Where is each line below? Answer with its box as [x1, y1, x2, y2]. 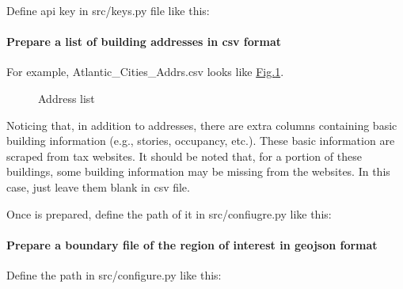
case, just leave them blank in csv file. [6, 178, 190, 195]
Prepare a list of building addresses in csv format [6, 33, 281, 50]
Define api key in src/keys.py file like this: [6, 2, 210, 18]
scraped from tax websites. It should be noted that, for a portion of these [6, 147, 362, 164]
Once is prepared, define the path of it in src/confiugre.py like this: [6, 205, 332, 222]
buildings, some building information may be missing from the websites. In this [6, 163, 390, 180]
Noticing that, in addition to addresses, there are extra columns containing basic [6, 116, 397, 133]
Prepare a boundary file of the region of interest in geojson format [6, 236, 378, 253]
